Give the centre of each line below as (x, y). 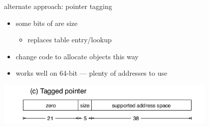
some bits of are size (47, 23)
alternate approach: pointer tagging (58, 6)
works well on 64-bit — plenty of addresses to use (92, 73)
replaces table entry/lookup (70, 40)
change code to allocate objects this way (77, 56)
